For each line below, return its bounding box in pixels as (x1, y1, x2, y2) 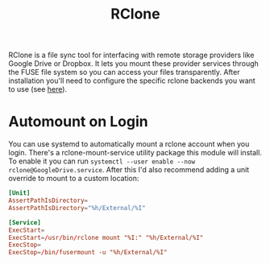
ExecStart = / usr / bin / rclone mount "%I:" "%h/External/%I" (8, 233, 204, 241)
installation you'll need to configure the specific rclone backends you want (8, 76, 255, 85)
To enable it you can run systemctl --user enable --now (8, 156, 196, 166)
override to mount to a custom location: (8, 174, 139, 184)
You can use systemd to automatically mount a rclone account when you (8, 139, 250, 149)
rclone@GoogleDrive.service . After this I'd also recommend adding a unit (8, 165, 250, 175)
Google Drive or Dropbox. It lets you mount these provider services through (8, 59, 260, 68)
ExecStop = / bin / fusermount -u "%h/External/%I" (8, 249, 168, 257)
